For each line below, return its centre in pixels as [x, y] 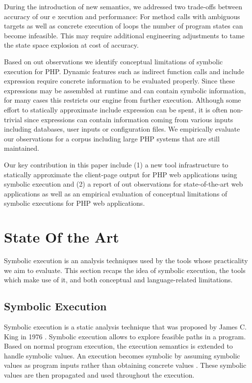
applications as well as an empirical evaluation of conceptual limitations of [116, 193]
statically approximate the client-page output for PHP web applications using [121, 174]
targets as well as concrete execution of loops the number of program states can [124, 26]
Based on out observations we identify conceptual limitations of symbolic [113, 61]
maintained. [22, 148]
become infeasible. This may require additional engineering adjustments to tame [124, 35]
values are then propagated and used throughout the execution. [99, 374]
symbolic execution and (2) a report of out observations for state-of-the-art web [124, 184]
